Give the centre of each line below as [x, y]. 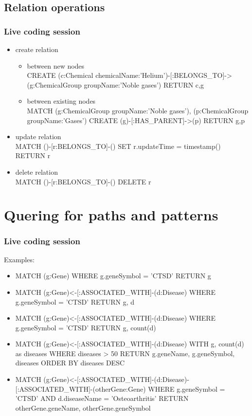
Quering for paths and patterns [111, 215]
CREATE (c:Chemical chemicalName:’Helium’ [96, 75]
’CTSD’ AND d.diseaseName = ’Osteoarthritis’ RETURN [102, 398]
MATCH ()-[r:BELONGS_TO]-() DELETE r [83, 181]
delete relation [36, 172]
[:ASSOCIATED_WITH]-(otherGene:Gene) [81, 389]
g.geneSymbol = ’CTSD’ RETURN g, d [75, 301]
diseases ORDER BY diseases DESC [70, 363]
